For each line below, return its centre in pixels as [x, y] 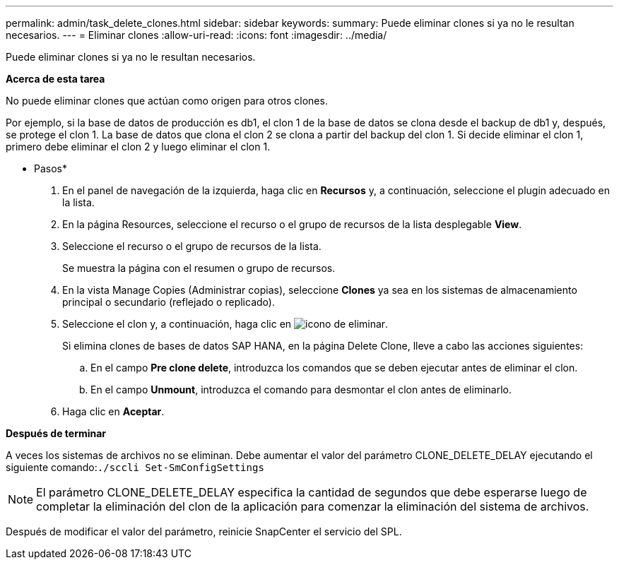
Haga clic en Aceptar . [113, 411]
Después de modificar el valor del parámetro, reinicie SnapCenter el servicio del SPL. [204, 531]
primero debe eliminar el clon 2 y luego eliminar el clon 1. [138, 147]
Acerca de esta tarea [55, 79]
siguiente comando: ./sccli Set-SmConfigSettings [135, 467]
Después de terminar [56, 433]
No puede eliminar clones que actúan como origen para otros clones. [167, 101]
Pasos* [51, 168]
